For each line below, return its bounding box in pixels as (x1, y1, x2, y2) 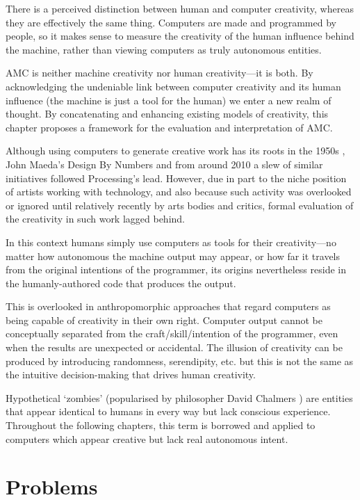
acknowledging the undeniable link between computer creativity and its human (6, 79, 341, 93)
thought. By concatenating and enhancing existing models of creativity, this (6, 106, 329, 121)
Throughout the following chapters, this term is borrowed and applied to (6, 418, 316, 433)
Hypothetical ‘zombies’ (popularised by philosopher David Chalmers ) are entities (6, 390, 353, 405)
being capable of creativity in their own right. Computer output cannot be (6, 312, 322, 327)
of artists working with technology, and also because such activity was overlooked (6, 184, 352, 199)
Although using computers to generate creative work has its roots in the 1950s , (6, 143, 345, 158)
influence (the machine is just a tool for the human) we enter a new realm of (6, 92, 332, 107)
